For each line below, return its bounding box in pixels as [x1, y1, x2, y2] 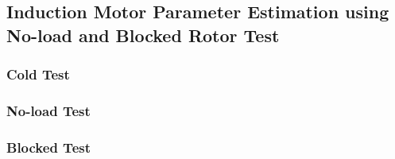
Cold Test [6, 64, 70, 84]
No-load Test [6, 100, 91, 120]
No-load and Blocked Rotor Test [6, 22, 280, 47]
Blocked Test [6, 137, 91, 157]
